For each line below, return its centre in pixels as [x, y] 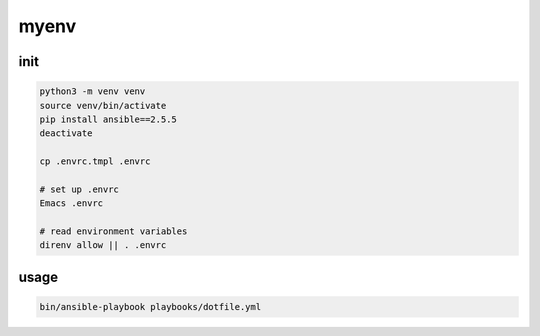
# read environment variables [113, 231]
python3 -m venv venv [92, 91]
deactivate [66, 133]
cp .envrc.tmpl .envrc [95, 161]
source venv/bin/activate [103, 105]
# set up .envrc [79, 189]
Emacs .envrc [71, 203]
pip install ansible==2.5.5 [108, 119]
